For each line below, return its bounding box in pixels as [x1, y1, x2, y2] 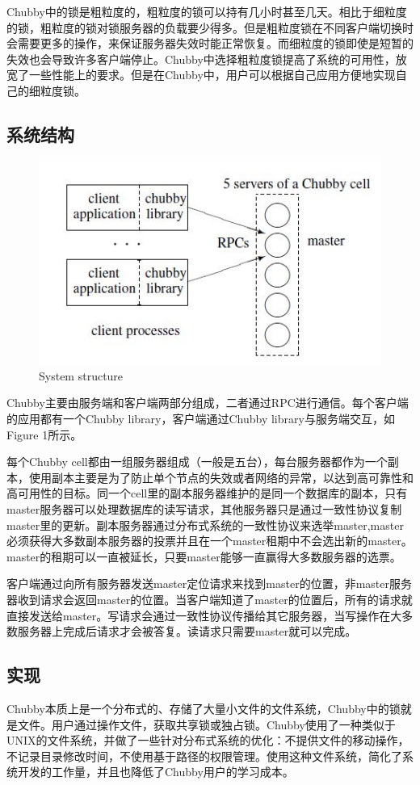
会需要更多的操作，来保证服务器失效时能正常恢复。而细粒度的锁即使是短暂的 [6, 35, 414, 52]
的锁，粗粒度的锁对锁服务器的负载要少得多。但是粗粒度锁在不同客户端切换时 [6, 19, 414, 36]
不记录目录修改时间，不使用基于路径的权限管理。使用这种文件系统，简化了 [6, 747, 402, 764]
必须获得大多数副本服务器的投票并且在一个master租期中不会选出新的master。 [6, 532, 413, 549]
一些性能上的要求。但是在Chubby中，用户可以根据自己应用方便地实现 [28, 66, 396, 83]
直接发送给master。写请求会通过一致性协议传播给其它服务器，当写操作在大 [6, 607, 402, 623]
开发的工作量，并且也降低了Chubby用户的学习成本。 [17, 763, 294, 780]
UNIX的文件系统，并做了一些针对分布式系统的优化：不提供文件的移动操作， [6, 732, 409, 749]
